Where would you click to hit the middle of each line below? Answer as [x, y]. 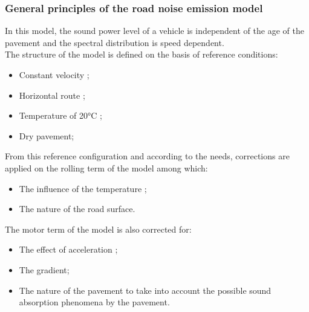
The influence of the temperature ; [83, 188]
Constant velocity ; [54, 75]
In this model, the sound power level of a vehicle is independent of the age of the [154, 31]
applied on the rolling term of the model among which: [106, 168]
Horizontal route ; [52, 95]
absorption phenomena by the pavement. [94, 302]
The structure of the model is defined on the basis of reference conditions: [141, 54]
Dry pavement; [47, 135]
